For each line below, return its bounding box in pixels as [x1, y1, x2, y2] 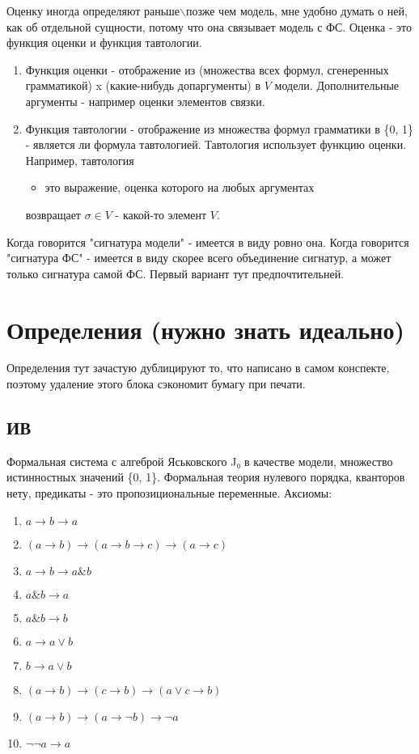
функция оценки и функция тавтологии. [6, 34, 202, 51]
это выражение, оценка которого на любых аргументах [44, 179, 315, 196]
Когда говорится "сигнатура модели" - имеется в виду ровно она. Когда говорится [6, 233, 409, 250]
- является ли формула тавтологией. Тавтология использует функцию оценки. [25, 136, 407, 153]
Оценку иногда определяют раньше [6, 2, 180, 19]
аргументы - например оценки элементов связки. [25, 92, 265, 109]
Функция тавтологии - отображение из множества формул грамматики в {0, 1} [25, 120, 414, 137]
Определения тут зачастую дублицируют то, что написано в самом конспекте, [6, 359, 390, 376]
